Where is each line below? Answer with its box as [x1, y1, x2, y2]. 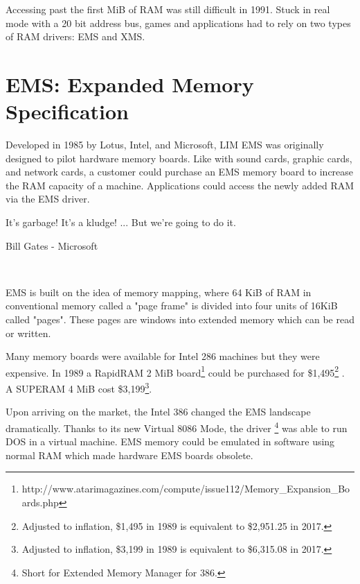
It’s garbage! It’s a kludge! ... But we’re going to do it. [6, 215, 236, 230]
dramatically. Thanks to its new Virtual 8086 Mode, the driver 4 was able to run [6, 418, 348, 435]
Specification [6, 97, 129, 126]
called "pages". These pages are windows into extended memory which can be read [6, 312, 354, 327]
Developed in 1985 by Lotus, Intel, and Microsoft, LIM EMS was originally [6, 137, 324, 152]
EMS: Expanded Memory [6, 69, 254, 98]
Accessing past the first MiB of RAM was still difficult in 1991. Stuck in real [6, 2, 330, 16]
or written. [6, 325, 51, 340]
